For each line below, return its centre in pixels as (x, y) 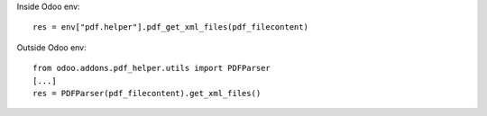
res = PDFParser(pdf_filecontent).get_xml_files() (147, 93)
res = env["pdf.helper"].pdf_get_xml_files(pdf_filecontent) (170, 27)
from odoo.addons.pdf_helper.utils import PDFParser (152, 68)
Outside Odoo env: (52, 47)
